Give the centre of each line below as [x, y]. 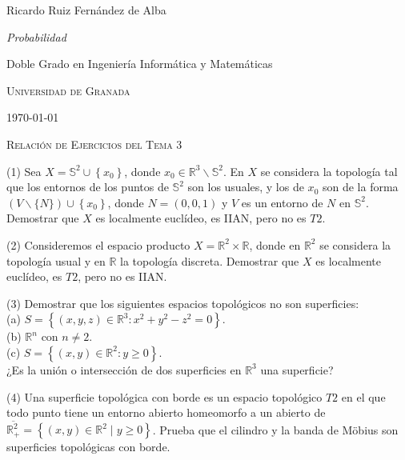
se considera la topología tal [329, 171]
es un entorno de [282, 202]
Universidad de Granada [68, 90]
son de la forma [360, 187]
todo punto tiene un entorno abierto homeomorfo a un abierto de [166, 412]
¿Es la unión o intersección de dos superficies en [124, 369]
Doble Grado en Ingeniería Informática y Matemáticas [140, 64]
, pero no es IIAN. [122, 276]
